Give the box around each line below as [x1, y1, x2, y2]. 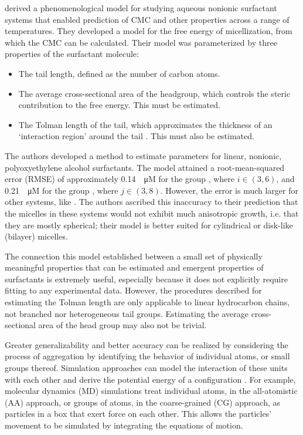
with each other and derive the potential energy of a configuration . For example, [5, 373, 296, 385]
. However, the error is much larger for [160, 184, 298, 196]
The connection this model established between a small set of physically [5, 249, 263, 262]
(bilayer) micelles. [5, 230, 68, 242]
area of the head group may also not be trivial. [38, 319, 207, 331]
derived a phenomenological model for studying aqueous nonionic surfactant [5, 2, 277, 14]
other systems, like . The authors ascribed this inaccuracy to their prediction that [5, 195, 298, 208]
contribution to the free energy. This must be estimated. [18, 99, 220, 111]
